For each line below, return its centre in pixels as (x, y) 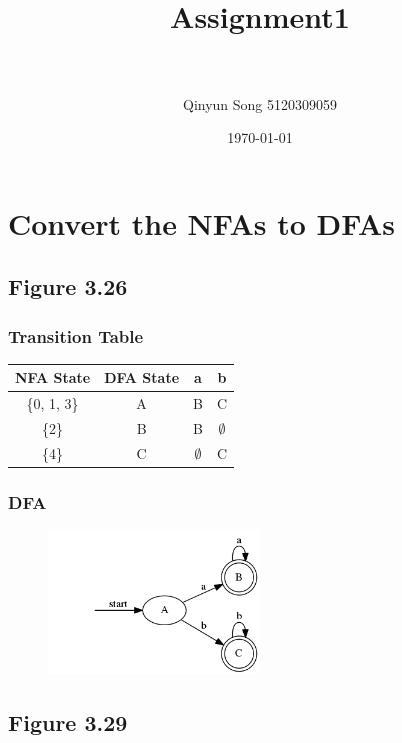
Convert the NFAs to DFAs (202, 222)
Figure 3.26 (68, 286)
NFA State (53, 377)
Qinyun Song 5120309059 (260, 103)
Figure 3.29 (68, 722)
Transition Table (76, 335)
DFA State (142, 377)
